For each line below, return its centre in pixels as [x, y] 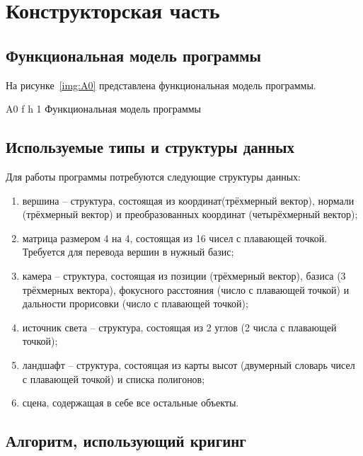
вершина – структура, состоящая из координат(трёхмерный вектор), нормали [188, 200]
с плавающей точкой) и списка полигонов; [114, 378]
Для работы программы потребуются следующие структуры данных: [154, 176]
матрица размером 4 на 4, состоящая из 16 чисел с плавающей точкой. [175, 238]
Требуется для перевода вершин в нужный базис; [128, 252]
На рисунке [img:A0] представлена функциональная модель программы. [161, 85]
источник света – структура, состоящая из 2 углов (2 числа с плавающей [179, 327]
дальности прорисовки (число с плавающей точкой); [135, 303]
